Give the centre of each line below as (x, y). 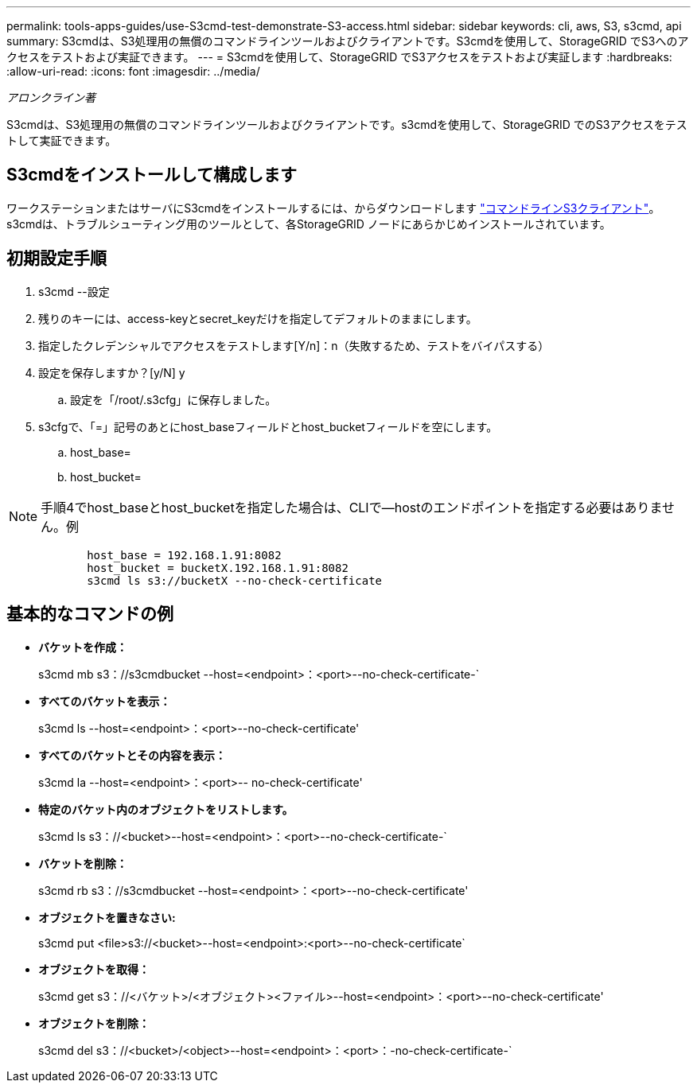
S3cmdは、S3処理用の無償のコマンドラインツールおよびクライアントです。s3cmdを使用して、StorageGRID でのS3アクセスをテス (347, 124)
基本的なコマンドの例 (90, 614)
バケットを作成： (83, 647)
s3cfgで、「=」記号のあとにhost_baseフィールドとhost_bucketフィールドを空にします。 (268, 426)
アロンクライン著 (51, 97)
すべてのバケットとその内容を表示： (132, 755)
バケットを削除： (83, 863)
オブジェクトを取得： (94, 969)
